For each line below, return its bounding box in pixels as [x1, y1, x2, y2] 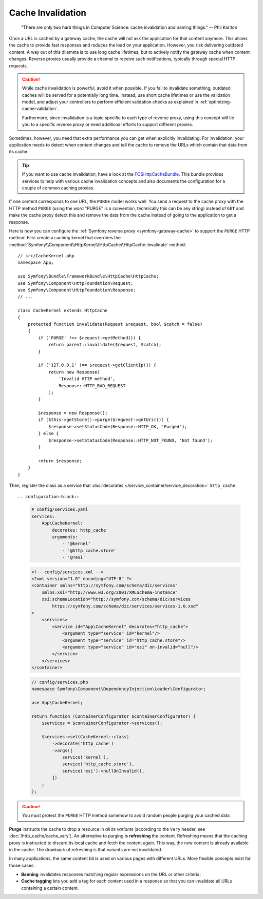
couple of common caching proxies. [22, 185, 94, 190]
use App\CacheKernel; [31, 700, 83, 705]
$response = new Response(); [38, 410, 108, 416]
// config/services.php [31, 679, 89, 685]
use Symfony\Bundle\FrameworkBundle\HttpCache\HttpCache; [18, 273, 159, 279]
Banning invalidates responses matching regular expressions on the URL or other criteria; [21, 872, 201, 878]
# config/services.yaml [31, 507, 89, 512]
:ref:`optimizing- [199, 99, 232, 105]
